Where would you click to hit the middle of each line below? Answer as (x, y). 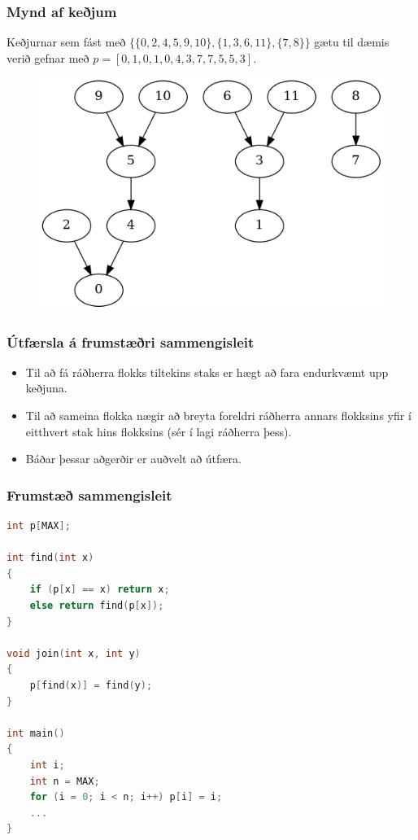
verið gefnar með (48, 57)
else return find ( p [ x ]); (97, 606)
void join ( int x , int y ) (74, 653)
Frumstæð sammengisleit (89, 494)
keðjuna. (46, 388)
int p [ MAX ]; (39, 526)
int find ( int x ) (50, 558)
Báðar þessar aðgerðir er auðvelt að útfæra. (133, 459)
